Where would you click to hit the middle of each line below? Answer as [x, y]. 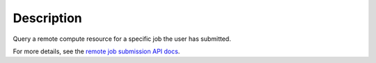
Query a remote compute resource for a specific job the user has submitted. [122, 39]
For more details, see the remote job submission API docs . [96, 51]
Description [48, 18]
